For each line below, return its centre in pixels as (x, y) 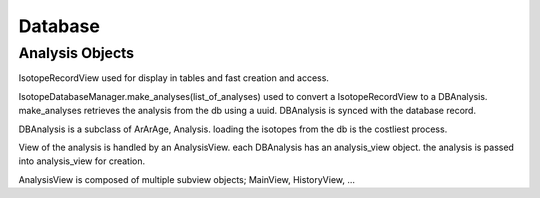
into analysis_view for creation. (82, 161)
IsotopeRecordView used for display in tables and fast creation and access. (174, 78)
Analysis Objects (76, 53)
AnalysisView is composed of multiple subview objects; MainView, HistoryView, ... (186, 179)
